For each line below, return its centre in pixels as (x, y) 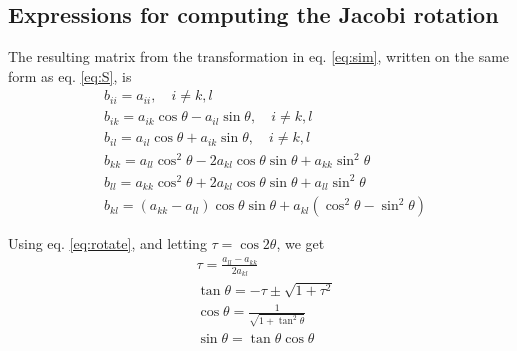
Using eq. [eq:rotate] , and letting (107, 243)
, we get (300, 243)
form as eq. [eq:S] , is (70, 75)
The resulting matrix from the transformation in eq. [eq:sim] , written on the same (259, 56)
